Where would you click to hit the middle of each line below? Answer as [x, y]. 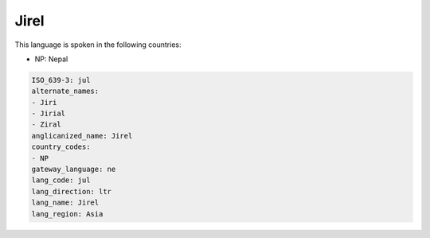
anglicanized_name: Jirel [82, 136]
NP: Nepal [51, 59]
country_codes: [61, 147]
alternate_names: [65, 91]
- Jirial [49, 114]
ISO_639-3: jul [61, 80]
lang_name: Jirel [65, 203]
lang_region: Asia [67, 214]
